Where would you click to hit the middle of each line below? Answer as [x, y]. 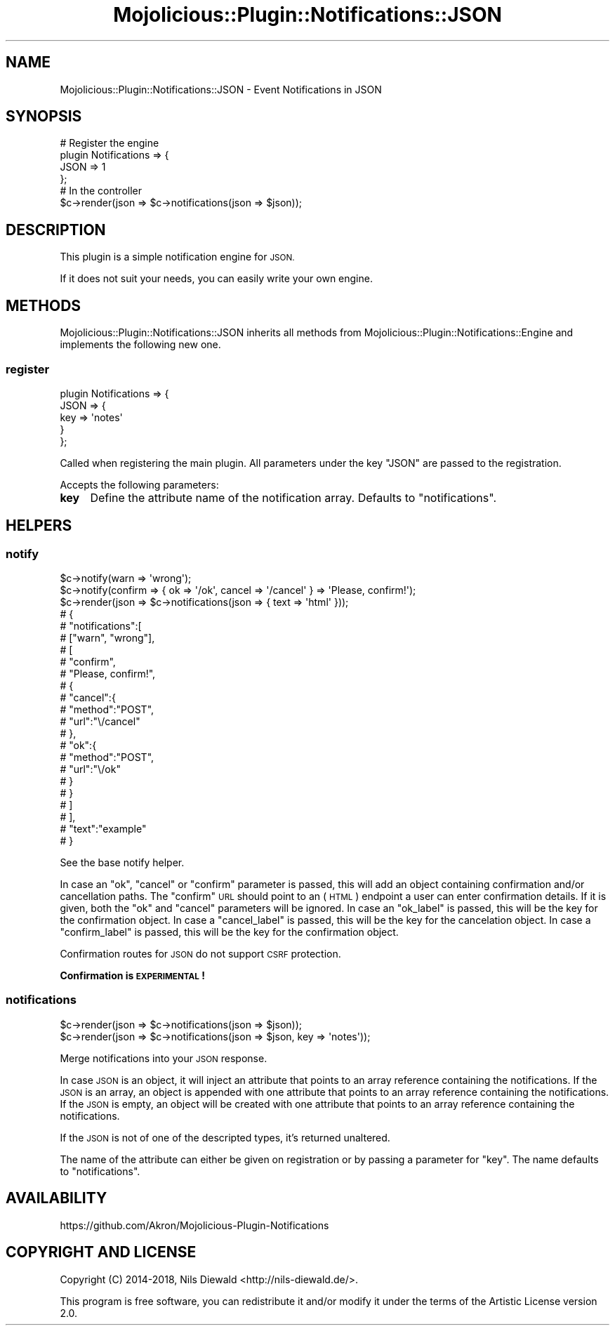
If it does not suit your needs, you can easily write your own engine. [216, 279]
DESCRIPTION [56, 230]
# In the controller [101, 191]
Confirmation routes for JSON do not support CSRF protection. [200, 954]
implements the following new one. [140, 345]
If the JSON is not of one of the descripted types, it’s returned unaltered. [225, 1137]
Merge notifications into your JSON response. [164, 1058]
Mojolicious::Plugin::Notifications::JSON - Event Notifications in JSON [221, 89]
